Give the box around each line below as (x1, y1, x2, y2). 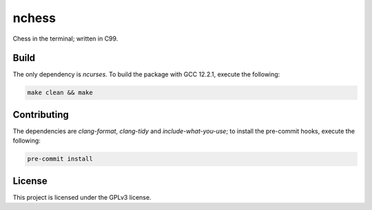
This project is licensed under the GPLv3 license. (12, 193, 152, 201)
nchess (12, 10, 56, 25)
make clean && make (27, 89, 93, 96)
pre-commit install (27, 155, 93, 163)
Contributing (12, 109, 69, 120)
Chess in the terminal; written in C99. (12, 34, 118, 43)
